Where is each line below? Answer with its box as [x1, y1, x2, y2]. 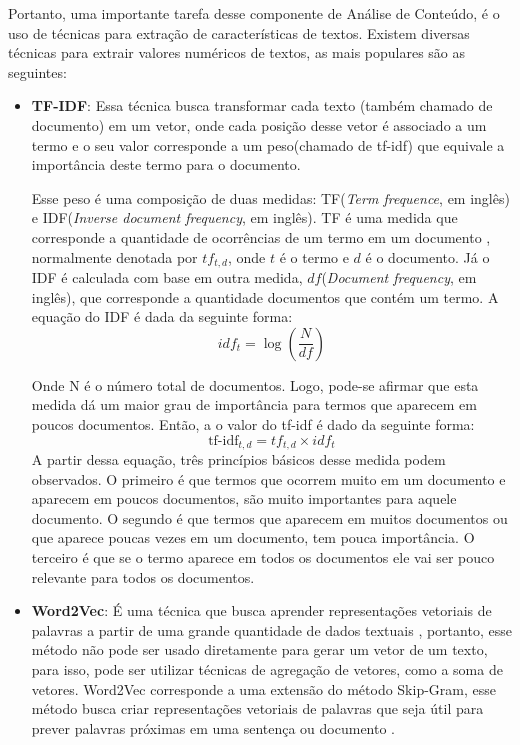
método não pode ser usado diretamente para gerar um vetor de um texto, [31, 639, 488, 660]
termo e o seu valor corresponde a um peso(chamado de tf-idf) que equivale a [31, 134, 505, 155]
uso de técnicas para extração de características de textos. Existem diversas [8, 22, 470, 43]
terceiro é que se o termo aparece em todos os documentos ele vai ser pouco [31, 546, 495, 567]
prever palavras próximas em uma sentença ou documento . [31, 717, 395, 738]
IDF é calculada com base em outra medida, [31, 266, 303, 287]
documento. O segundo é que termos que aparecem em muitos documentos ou [31, 507, 508, 528]
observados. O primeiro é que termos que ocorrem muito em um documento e [31, 468, 506, 489]
